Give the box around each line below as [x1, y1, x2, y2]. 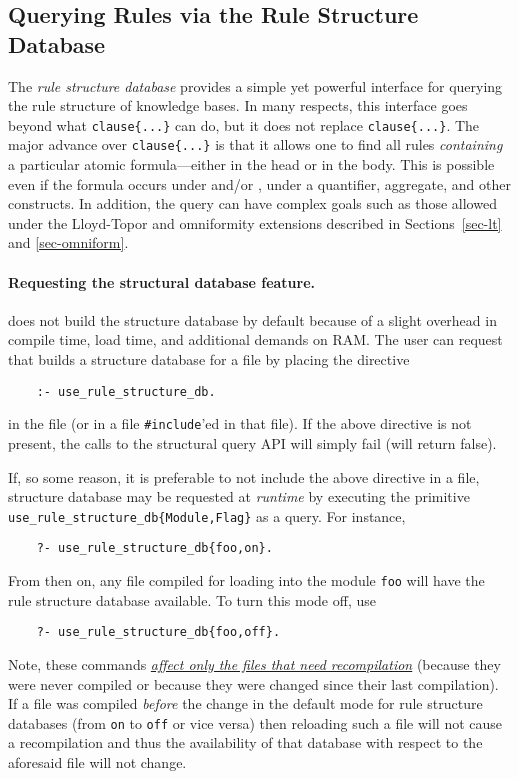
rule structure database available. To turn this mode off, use [8, 589, 376, 610]
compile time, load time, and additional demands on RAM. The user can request [8, 329, 503, 350]
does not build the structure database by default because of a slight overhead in [8, 309, 497, 330]
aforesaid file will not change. [8, 751, 187, 772]
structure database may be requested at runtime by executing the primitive [8, 486, 470, 507]
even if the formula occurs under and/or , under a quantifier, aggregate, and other [8, 173, 511, 194]
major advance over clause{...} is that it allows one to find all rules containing [8, 134, 503, 155]
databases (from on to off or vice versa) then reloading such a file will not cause [8, 712, 503, 733]
